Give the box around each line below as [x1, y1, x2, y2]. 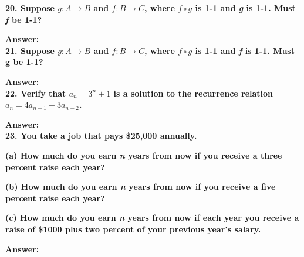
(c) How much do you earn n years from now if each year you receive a [5, 211, 299, 224]
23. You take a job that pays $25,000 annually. [5, 129, 197, 142]
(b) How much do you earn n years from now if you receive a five [5, 180, 276, 193]
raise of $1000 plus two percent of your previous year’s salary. [5, 222, 261, 235]
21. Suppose [5, 44, 55, 56]
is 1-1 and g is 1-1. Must [195, 2, 296, 13]
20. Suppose [5, 2, 55, 13]
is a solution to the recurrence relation [113, 87, 273, 99]
